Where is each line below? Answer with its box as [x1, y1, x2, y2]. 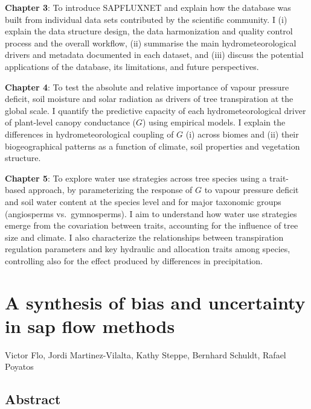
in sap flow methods [5, 313, 175, 338]
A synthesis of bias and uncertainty [5, 290, 306, 314]
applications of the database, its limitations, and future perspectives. [5, 60, 259, 72]
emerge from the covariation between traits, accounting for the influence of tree [5, 219, 298, 232]
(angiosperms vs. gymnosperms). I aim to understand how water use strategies [5, 207, 297, 220]
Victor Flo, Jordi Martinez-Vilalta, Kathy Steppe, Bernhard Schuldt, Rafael [5, 348, 286, 361]
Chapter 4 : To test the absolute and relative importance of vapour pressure [5, 80, 289, 93]
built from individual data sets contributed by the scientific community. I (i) [5, 13, 287, 25]
